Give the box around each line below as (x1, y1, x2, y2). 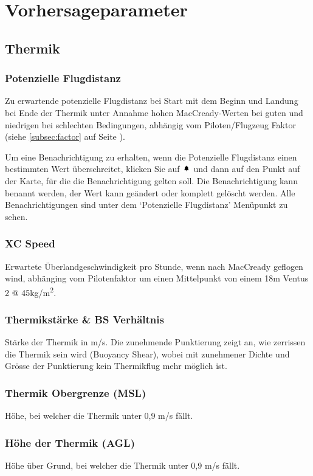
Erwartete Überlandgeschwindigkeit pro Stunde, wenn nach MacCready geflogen (5, 260, 303, 272)
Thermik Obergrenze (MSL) (5, 385, 146, 400)
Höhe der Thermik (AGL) (5, 435, 135, 450)
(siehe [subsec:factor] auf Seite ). (5, 130, 125, 143)
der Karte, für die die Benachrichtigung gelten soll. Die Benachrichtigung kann (5, 174, 298, 187)
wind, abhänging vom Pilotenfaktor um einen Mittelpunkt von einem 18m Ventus (5, 272, 309, 285)
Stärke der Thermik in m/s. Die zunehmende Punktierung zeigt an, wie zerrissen (5, 336, 306, 348)
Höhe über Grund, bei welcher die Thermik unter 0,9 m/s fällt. (5, 459, 240, 471)
